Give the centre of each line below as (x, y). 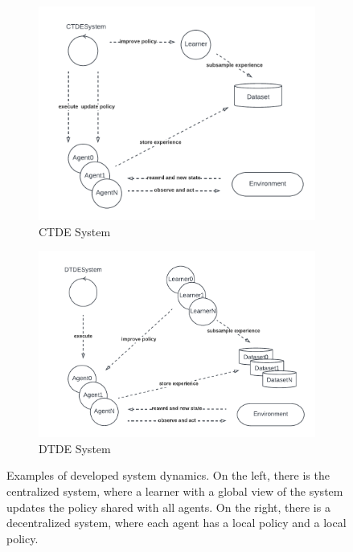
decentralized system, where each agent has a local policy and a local (176, 523)
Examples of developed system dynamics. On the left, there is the (168, 475)
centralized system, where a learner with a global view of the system (175, 491)
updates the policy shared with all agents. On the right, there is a (168, 507)
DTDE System (75, 448)
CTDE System (75, 231)
